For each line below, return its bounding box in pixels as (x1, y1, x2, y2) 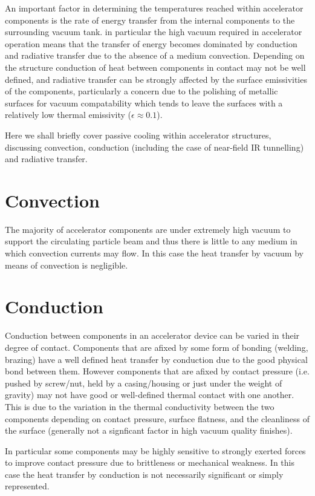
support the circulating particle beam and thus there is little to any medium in (5, 235, 297, 247)
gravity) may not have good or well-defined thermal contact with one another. (5, 388, 294, 401)
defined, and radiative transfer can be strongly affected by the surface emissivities (5, 73, 307, 85)
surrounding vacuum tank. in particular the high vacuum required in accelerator (5, 25, 302, 38)
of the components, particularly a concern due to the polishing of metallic (5, 85, 278, 97)
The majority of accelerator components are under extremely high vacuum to (5, 223, 291, 235)
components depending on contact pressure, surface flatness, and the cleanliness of (5, 412, 310, 425)
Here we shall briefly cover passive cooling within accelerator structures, (5, 128, 271, 141)
